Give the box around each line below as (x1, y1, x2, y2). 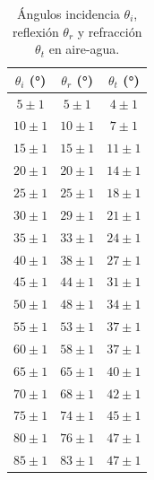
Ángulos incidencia (17, 4, 120, 22)
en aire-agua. (48, 39, 120, 58)
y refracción (77, 22, 142, 40)
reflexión (12, 22, 59, 40)
